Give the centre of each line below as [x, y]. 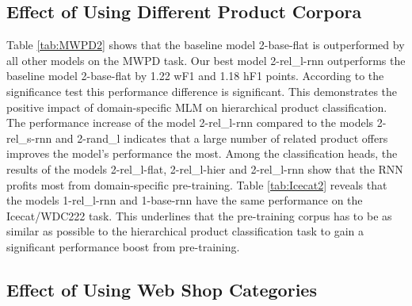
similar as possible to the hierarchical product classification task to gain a [185, 231]
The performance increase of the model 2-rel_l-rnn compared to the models [190, 122]
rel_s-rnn [29, 138]
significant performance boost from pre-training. [123, 246]
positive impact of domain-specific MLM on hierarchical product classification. [197, 107]
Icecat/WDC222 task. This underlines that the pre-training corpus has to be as [199, 215]
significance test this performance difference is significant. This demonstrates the [202, 91]
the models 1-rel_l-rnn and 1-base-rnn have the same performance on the [185, 200]
